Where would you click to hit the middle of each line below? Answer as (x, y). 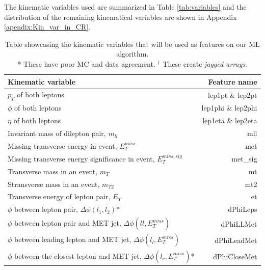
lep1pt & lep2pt (233, 95)
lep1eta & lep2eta (230, 120)
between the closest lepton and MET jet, (78, 255)
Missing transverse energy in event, (62, 145)
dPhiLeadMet (236, 240)
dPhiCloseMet (235, 256)
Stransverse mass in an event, (54, 184)
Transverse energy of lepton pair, (59, 196)
